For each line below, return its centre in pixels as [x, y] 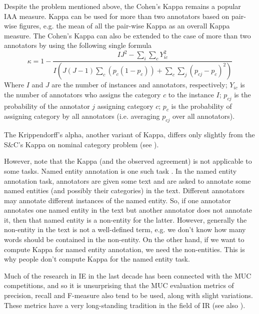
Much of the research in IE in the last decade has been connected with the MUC [128, 275]
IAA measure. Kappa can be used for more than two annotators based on [117, 16]
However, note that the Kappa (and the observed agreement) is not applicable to [128, 161]
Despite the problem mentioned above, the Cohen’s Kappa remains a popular [122, 6]
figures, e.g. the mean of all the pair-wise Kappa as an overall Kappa [124, 26]
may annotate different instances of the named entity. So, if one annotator [117, 200]
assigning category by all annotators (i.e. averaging [82, 116]
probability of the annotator [47, 106]
